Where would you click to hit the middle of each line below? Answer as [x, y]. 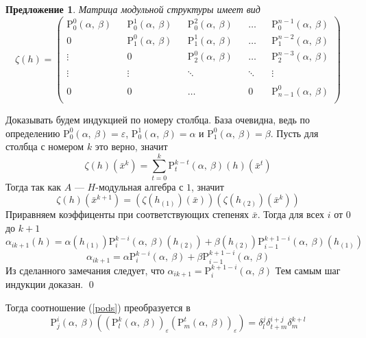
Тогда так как [34, 186]
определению [33, 133]
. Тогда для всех [291, 214]
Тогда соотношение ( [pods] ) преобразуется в [98, 307]
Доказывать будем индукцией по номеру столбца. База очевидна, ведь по [158, 119]
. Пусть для [294, 133]
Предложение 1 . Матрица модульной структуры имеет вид [133, 9]
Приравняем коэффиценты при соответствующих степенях [127, 214]
